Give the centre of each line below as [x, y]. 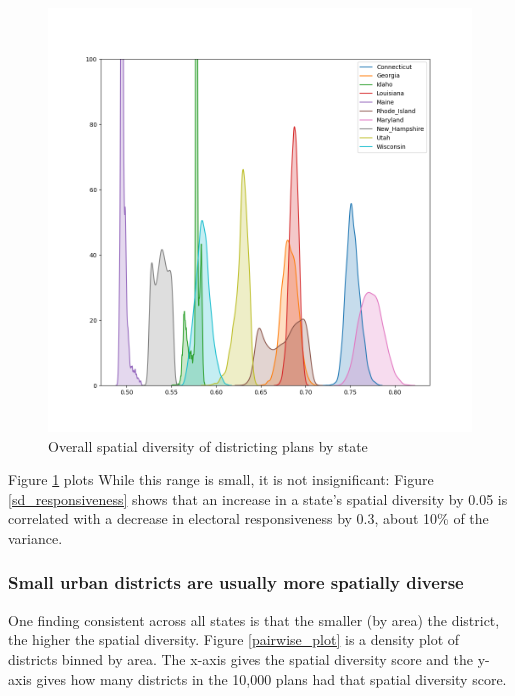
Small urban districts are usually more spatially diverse [236, 582]
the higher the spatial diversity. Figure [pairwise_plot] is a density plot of [234, 639]
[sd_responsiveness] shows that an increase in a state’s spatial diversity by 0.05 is [258, 498]
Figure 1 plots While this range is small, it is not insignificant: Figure [221, 479]
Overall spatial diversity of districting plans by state [208, 445]
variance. [35, 537]
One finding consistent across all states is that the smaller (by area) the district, [254, 619]
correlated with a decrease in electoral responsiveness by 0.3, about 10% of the [248, 518]
